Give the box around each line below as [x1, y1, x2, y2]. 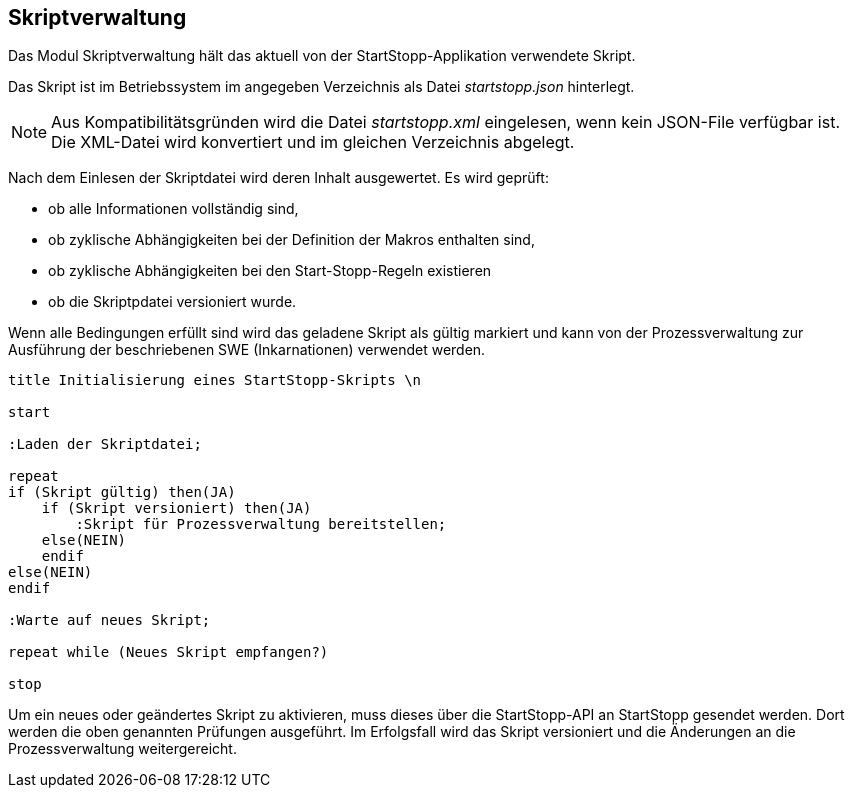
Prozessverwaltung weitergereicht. [8, 740, 237, 758]
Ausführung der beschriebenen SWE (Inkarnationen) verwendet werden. [8, 341, 486, 359]
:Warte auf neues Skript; [8, 612, 211, 629]
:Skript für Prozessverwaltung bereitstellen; [75, 516, 447, 533]
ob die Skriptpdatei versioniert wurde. [48, 293, 297, 311]
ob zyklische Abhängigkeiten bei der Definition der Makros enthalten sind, [48, 231, 535, 249]
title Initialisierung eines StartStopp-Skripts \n [8, 372, 422, 389]
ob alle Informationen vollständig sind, [48, 200, 299, 218]
